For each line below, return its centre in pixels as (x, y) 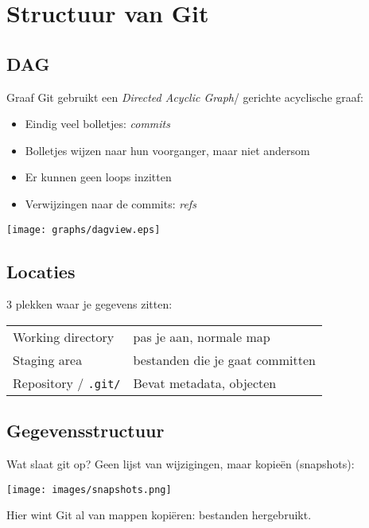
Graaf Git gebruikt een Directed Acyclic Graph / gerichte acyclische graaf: (185, 97)
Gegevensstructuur (85, 431)
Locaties (41, 271)
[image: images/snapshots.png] (89, 489)
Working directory (64, 337)
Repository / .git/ (67, 383)
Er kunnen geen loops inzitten (98, 177)
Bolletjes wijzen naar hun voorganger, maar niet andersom (167, 150)
